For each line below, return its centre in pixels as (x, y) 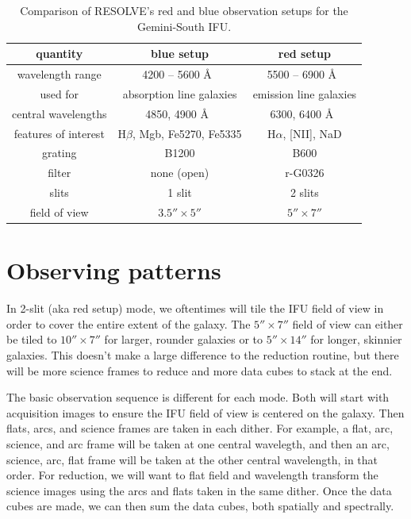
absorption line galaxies (180, 93)
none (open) (180, 173)
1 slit (180, 192)
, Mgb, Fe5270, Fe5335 (187, 133)
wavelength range (59, 74)
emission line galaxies (305, 93)
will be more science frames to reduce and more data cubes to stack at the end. (200, 370)
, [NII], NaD (312, 133)
